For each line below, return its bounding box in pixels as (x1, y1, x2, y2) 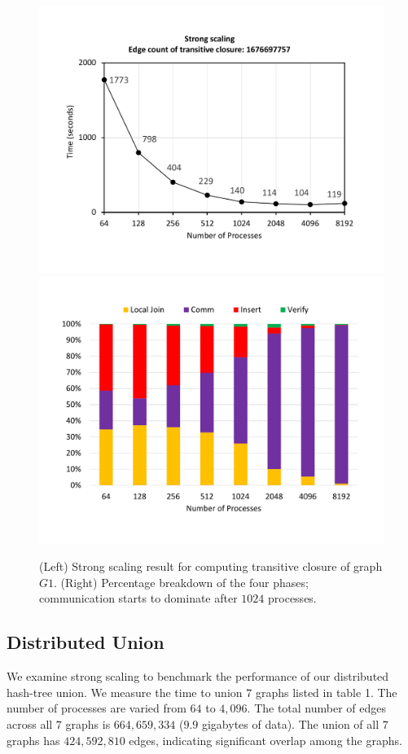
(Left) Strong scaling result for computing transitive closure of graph (39, 558, 383, 575)
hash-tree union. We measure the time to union (7, 683, 243, 700)
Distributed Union (7, 629, 165, 655)
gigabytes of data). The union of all (201, 715, 379, 732)
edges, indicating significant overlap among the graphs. (129, 731, 402, 748)
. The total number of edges (247, 699, 387, 717)
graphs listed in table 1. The (255, 683, 397, 700)
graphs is (65, 715, 111, 732)
